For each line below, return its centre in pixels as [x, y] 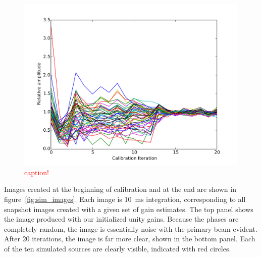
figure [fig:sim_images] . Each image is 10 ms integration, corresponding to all [125, 199]
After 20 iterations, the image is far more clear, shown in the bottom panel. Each [130, 239]
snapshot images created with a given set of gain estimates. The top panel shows [129, 209]
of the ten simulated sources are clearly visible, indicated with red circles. [118, 248]
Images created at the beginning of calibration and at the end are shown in [120, 189]
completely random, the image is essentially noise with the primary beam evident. [131, 228]
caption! [37, 172]
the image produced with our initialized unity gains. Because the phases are [121, 219]
